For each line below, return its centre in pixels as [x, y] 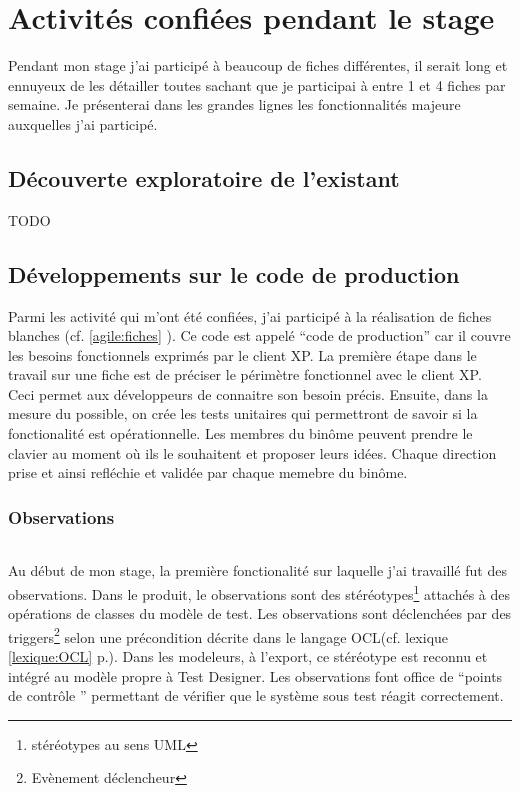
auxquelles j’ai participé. [83, 123]
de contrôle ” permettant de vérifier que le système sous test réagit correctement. [256, 695]
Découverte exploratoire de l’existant [204, 177]
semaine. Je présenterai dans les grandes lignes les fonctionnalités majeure [234, 104]
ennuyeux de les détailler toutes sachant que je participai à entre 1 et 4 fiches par [257, 84]
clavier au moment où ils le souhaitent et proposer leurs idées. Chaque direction [252, 452]
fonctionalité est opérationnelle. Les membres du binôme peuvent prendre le [240, 433]
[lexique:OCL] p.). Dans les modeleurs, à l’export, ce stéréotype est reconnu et [248, 655]
